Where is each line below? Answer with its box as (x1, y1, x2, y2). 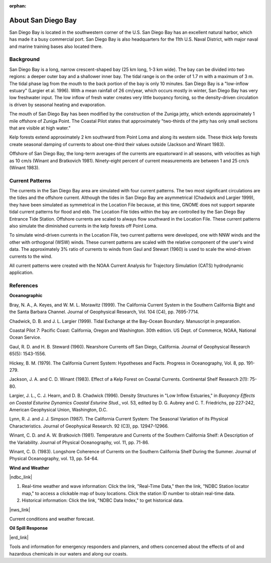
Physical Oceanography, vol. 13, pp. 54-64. (9, 456, 99, 462)
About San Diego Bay (9, 16, 77, 25)
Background (9, 56, 40, 63)
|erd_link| (9, 534, 29, 540)
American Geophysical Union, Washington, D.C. (9, 406, 108, 412)
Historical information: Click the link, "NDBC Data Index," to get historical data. (22, 498, 184, 504)
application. (9, 269, 34, 275)
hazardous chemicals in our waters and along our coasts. (9, 550, 128, 556)
